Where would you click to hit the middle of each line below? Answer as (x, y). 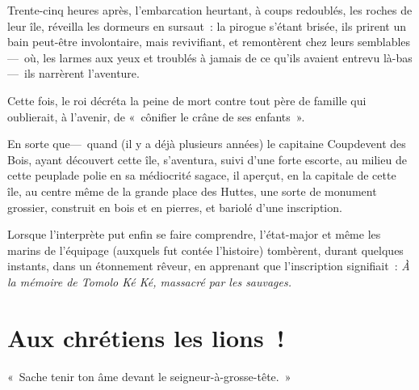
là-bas (398, 57)
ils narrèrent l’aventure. (82, 73)
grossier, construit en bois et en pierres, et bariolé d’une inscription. (175, 207)
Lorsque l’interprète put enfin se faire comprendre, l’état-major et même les (194, 234)
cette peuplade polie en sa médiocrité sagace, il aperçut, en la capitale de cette (202, 175)
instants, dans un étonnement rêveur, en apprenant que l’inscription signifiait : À (209, 266)
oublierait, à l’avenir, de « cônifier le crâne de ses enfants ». (156, 116)
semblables (384, 42)
